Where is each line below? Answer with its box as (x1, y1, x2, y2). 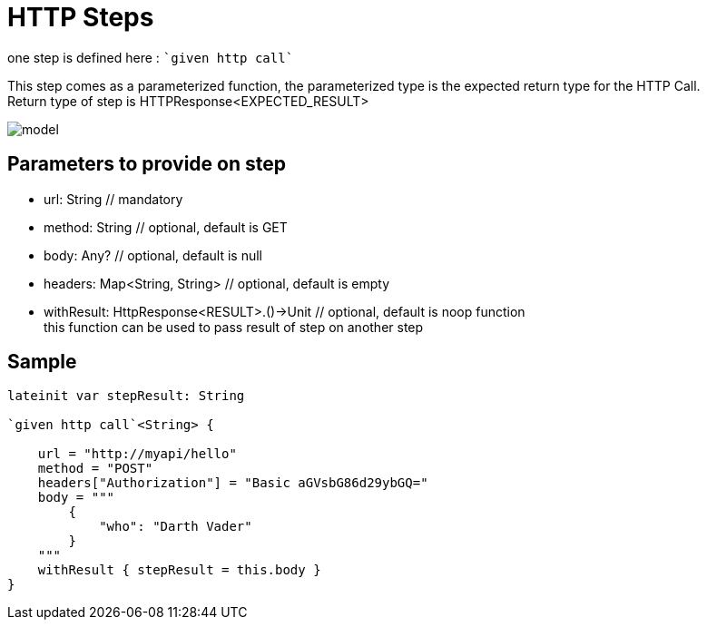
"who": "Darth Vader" (99, 519, 252, 534)
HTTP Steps (7, 2, 154, 33)
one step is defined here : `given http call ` (7, 49, 294, 65)
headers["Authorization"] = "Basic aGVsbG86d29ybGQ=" (37, 475, 428, 491)
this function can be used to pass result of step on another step (44, 318, 424, 335)
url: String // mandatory (44, 191, 183, 207)
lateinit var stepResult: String (7, 388, 245, 404)
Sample (7, 350, 77, 374)
